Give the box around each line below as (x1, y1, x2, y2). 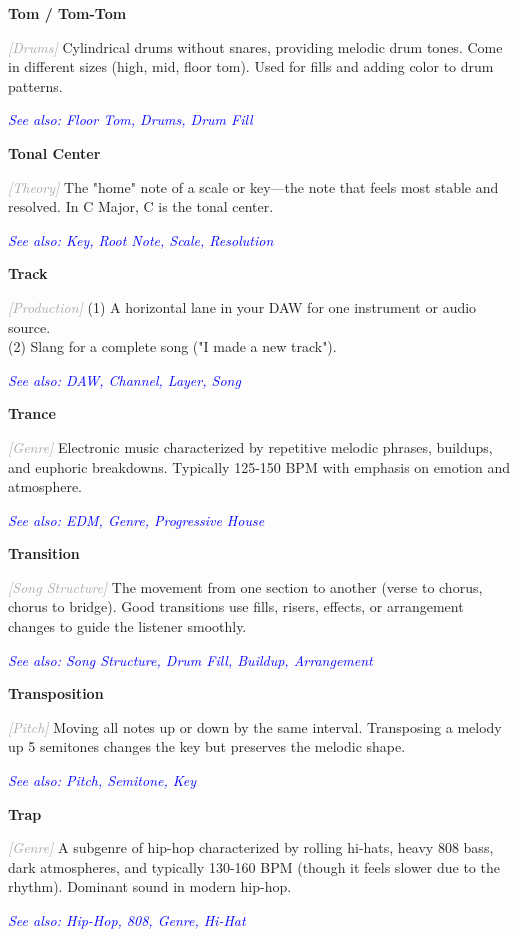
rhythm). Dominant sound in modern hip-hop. (8, 876, 292, 897)
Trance (8, 403, 56, 424)
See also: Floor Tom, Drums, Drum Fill (8, 109, 253, 130)
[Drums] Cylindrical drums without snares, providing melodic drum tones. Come (8, 36, 503, 57)
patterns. (8, 75, 63, 96)
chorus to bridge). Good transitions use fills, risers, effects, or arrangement (8, 596, 464, 617)
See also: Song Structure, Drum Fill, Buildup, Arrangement (8, 649, 373, 670)
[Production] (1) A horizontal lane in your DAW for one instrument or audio (8, 296, 477, 317)
